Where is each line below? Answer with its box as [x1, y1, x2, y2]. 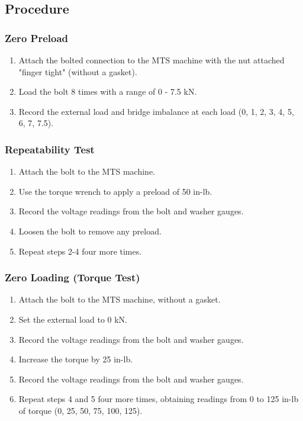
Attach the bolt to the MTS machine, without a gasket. [18, 293, 221, 306]
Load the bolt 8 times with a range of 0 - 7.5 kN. [18, 85, 197, 98]
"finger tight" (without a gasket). [18, 65, 137, 78]
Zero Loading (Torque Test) [5, 270, 140, 285]
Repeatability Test [5, 142, 95, 156]
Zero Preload [5, 30, 69, 45]
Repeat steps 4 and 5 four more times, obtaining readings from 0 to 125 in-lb [18, 393, 299, 405]
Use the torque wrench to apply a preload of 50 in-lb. [18, 185, 212, 197]
